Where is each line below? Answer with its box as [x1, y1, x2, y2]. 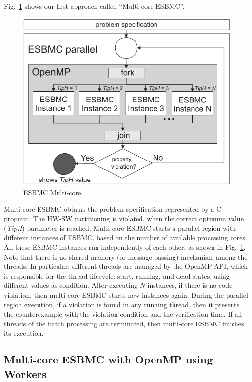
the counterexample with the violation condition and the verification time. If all [4, 309, 242, 319]
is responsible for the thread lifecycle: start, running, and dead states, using [4, 270, 230, 281]
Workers [4, 366, 47, 381]
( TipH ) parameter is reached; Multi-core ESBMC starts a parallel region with [4, 222, 236, 233]
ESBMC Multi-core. [23, 187, 83, 198]
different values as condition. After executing [4, 280, 138, 290]
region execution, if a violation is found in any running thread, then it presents [4, 299, 240, 309]
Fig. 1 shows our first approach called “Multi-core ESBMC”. [4, 1, 185, 11]
